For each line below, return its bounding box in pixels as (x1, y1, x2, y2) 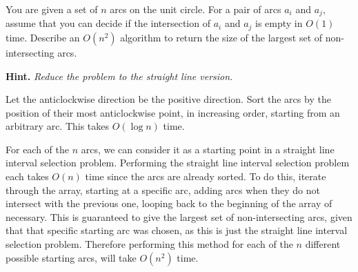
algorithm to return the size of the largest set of (120, 30, 323, 44)
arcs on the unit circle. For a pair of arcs (110, 2, 281, 16)
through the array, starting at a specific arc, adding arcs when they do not (6, 182, 320, 197)
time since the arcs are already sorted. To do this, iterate (85, 169, 326, 184)
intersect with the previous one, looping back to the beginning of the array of (6, 196, 332, 211)
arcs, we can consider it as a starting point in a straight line (81, 142, 335, 156)
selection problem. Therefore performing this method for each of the (6, 237, 293, 251)
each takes (6, 169, 49, 184)
